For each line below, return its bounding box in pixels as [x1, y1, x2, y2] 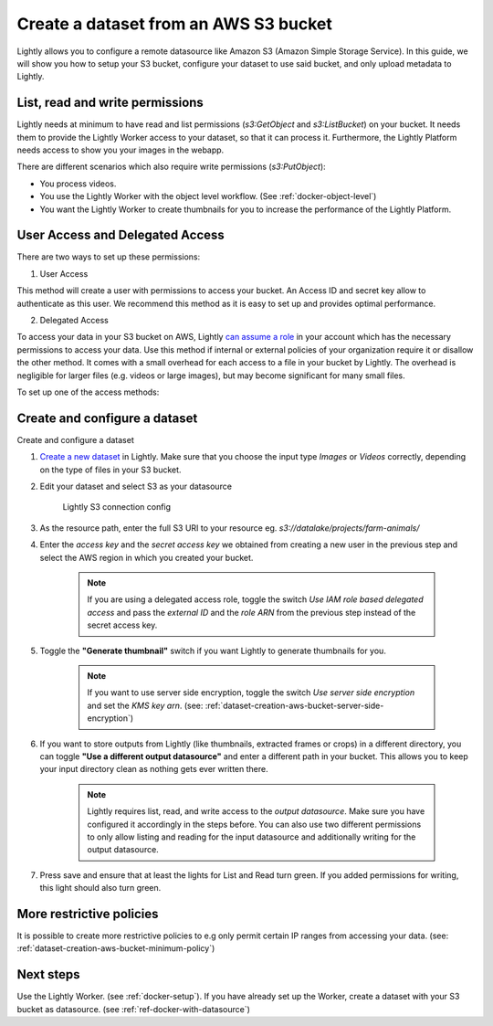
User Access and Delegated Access [16, 227, 226, 243]
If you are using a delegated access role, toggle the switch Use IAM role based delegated [87, 594, 424, 605]
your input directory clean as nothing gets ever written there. [39, 764, 268, 775]
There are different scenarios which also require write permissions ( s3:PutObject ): [16, 161, 326, 173]
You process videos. [39, 178, 117, 189]
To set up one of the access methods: [16, 386, 160, 397]
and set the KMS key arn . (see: [87, 700, 204, 711]
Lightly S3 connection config [62, 502, 172, 513]
